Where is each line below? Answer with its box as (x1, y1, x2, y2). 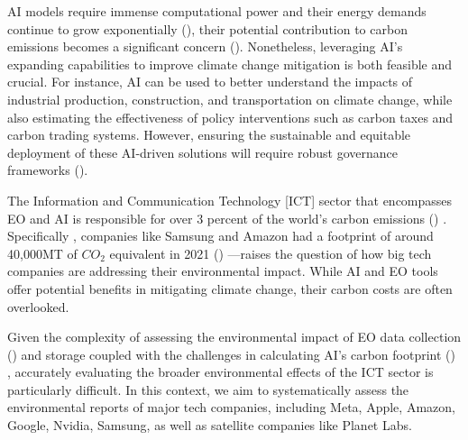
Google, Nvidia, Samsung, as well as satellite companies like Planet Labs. (7, 416, 412, 435)
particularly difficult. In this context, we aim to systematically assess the (7, 380, 409, 399)
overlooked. (7, 297, 69, 316)
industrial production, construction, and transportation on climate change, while (7, 89, 453, 108)
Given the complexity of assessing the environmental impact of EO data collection (7, 327, 462, 346)
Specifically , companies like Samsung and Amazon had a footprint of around (7, 226, 434, 245)
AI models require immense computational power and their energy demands (7, 2, 427, 20)
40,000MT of (7, 243, 78, 262)
